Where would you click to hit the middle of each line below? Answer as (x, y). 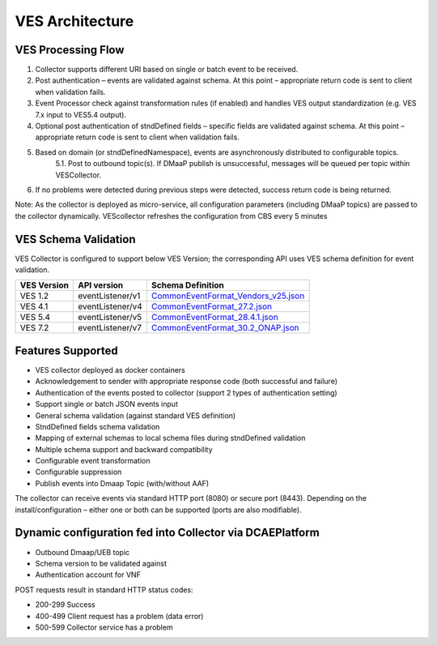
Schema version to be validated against (101, 563)
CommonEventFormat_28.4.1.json (214, 318)
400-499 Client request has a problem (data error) (119, 616)
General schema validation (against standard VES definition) (136, 415)
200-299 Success (66, 604)
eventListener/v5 (110, 318)
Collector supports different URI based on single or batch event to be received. (167, 70)
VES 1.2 (34, 296)
